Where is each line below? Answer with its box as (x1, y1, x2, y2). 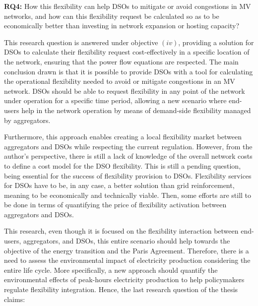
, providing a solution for (178, 37, 254, 47)
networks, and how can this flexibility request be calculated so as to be (4, 10, 219, 21)
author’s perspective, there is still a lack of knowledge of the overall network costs (4, 151, 253, 161)
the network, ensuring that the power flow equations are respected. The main (4, 56, 239, 66)
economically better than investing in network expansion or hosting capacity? (4, 20, 240, 31)
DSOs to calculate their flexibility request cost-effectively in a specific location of (4, 47, 250, 57)
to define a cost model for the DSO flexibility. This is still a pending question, (4, 160, 241, 171)
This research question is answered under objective (4, 37, 158, 47)
